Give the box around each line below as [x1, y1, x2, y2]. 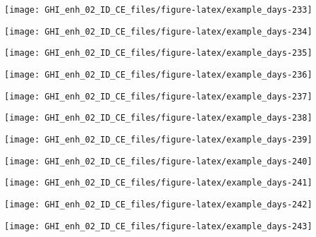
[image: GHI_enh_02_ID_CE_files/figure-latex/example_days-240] [4, 156, 312, 166]
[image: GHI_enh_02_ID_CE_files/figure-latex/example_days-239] [4, 134, 312, 145]
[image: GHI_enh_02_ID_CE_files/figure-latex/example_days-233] [4, 5, 312, 15]
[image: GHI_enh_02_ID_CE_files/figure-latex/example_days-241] [4, 178, 312, 188]
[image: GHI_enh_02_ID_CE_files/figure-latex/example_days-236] [4, 69, 312, 80]
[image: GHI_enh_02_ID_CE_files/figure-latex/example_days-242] [4, 199, 312, 209]
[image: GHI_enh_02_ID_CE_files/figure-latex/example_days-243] [4, 221, 312, 231]
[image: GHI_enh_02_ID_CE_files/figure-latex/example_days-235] [4, 48, 312, 59]
